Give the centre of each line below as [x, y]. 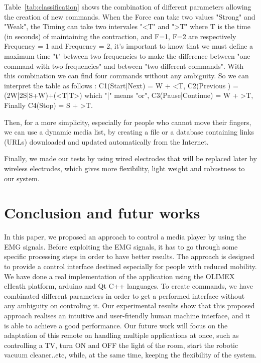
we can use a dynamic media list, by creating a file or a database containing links [129, 132]
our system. [22, 178]
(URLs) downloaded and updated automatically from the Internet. [106, 141]
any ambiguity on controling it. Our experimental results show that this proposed [129, 306]
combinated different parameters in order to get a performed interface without [124, 295]
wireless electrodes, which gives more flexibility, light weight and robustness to [124, 168]
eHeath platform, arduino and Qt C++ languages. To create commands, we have [129, 286]
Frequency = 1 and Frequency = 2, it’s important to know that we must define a [129, 46]
